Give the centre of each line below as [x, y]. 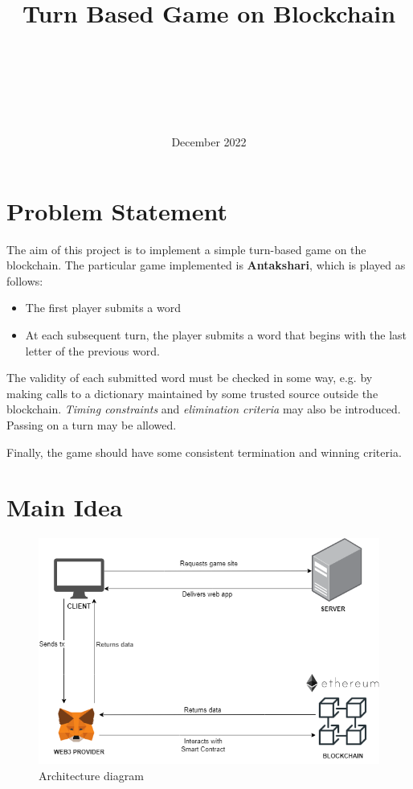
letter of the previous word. [92, 350]
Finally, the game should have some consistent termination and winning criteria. [204, 452]
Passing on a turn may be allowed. [92, 424]
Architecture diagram [91, 775]
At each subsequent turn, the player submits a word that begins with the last [216, 335]
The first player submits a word [103, 308]
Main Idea [65, 507]
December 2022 [209, 142]
